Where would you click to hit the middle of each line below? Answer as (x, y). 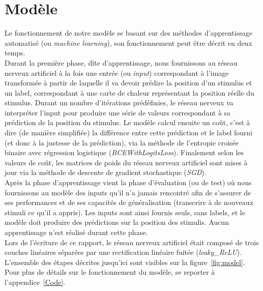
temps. (15, 53)
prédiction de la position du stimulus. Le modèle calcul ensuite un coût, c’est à (127, 122)
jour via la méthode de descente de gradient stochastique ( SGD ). (106, 172)
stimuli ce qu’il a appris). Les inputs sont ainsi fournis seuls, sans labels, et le (125, 212)
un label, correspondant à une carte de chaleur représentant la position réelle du (129, 92)
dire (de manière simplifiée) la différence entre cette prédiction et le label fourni (129, 133)
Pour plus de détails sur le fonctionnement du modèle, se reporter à (110, 272)
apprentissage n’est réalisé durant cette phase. (76, 232)
